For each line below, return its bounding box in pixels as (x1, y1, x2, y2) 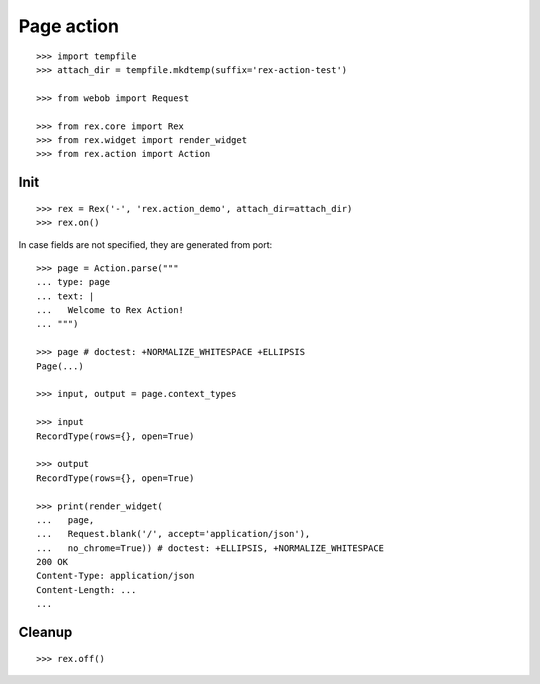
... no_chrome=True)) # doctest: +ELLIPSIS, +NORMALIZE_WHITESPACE (36, 542, 385, 554)
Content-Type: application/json (36, 570, 195, 582)
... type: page (36, 276, 111, 288)
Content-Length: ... (36, 584, 137, 595)
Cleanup (18, 624, 73, 641)
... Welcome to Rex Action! (36, 305, 185, 316)
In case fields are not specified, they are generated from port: (18, 239, 273, 251)
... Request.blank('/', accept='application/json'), (36, 528, 311, 540)
